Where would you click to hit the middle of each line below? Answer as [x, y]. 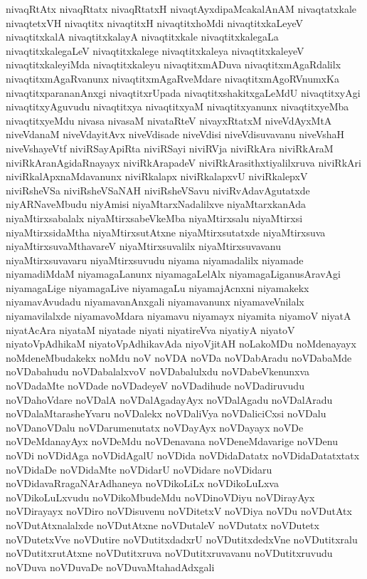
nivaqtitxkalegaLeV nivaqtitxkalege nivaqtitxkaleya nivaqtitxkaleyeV [155, 50]
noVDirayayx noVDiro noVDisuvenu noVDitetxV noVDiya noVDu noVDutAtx [179, 511]
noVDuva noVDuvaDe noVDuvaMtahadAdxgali [110, 567]
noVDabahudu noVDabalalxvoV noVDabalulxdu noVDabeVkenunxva [158, 371]
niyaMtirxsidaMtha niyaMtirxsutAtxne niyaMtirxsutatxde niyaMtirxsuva [166, 232]
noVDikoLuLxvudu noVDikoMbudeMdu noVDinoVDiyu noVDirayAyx [160, 497]
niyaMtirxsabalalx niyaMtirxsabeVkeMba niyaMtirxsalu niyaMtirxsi [154, 218]
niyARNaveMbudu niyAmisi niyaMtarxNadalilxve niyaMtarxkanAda [156, 204]
